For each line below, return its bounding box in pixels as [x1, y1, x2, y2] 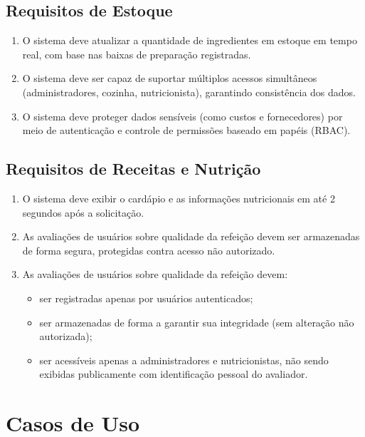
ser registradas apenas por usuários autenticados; [39, 290, 253, 305]
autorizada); [39, 329, 92, 344]
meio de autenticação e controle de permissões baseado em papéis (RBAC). [22, 123, 351, 138]
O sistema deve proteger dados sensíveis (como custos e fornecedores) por [22, 108, 343, 123]
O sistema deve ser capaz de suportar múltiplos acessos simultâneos [22, 71, 317, 86]
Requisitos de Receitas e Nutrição [6, 158, 261, 180]
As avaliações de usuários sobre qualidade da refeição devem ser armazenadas [22, 229, 360, 244]
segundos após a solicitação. [22, 205, 144, 220]
